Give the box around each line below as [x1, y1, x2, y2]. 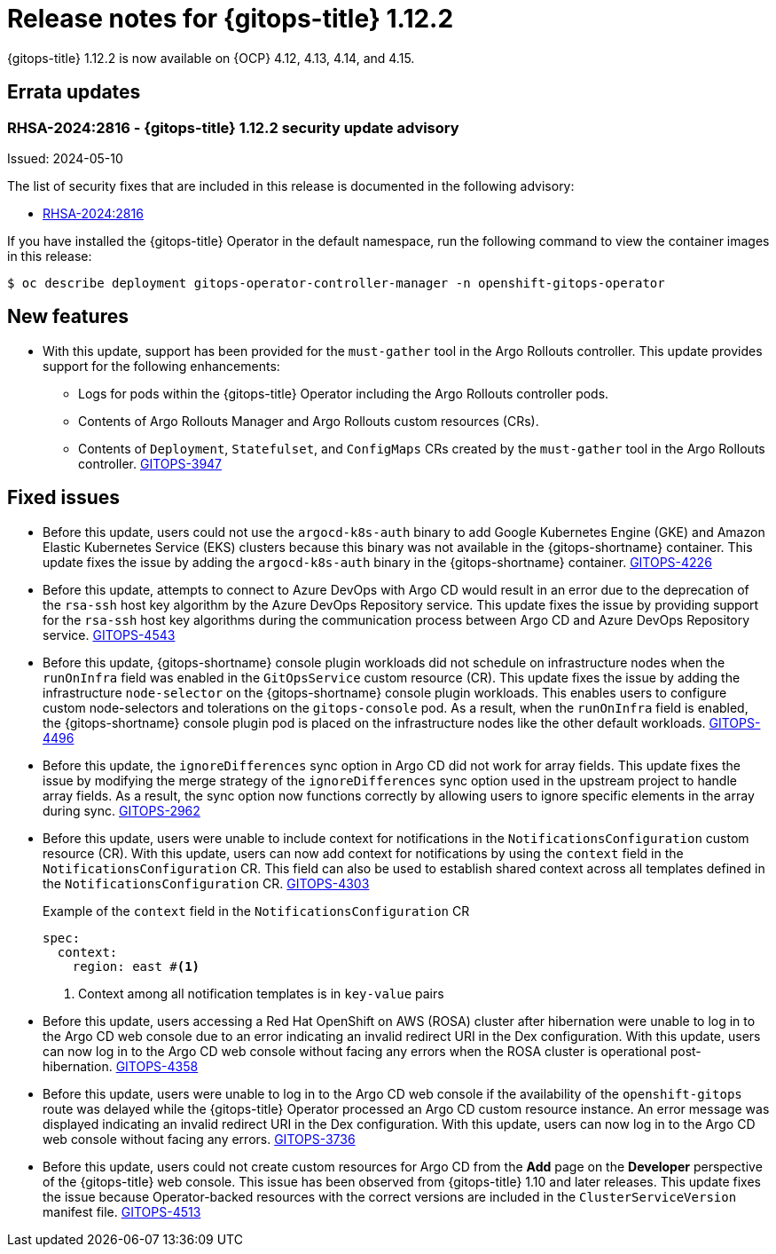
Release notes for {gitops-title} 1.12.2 [7, 4, 454, 34]
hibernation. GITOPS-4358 [43, 1058, 199, 1074]
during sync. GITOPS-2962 [43, 802, 200, 818]
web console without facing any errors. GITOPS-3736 [43, 1131, 356, 1147]
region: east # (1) [72, 958, 200, 974]
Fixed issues [7, 486, 121, 509]
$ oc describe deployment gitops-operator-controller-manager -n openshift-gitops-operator [7, 275, 665, 290]
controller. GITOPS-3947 [78, 455, 223, 471]
